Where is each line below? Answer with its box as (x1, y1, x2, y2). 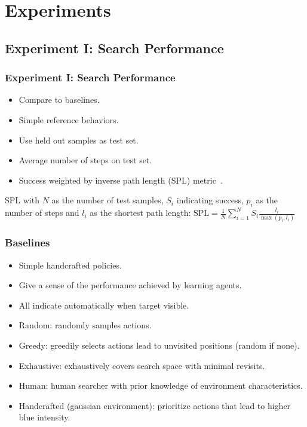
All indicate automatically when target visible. (19, 298, 189, 311)
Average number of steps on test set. (19, 154, 152, 166)
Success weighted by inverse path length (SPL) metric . (19, 173, 223, 186)
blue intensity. (19, 411, 70, 423)
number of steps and (5, 206, 79, 219)
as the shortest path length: (90, 206, 191, 219)
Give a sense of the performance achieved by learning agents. (19, 279, 242, 291)
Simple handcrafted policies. (19, 258, 122, 271)
